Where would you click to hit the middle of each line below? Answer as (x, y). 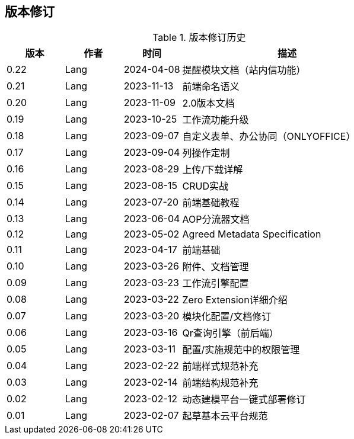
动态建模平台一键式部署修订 (244, 400)
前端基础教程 (211, 203)
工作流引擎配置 (216, 283)
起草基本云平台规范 (225, 416)
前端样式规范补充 (220, 366)
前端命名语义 (211, 87)
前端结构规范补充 (220, 383)
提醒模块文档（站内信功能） (244, 70)
